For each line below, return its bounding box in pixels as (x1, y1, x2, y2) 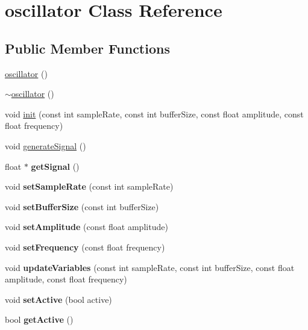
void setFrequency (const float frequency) (5, 240, 165, 253)
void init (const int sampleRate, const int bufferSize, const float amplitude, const (5, 107, 304, 120)
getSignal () (31, 160, 80, 172)
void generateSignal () (5, 139, 86, 152)
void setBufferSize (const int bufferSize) (5, 200, 159, 213)
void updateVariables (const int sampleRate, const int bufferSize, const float (5, 261, 295, 273)
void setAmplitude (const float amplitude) (5, 220, 168, 233)
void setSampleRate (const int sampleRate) (5, 180, 174, 193)
